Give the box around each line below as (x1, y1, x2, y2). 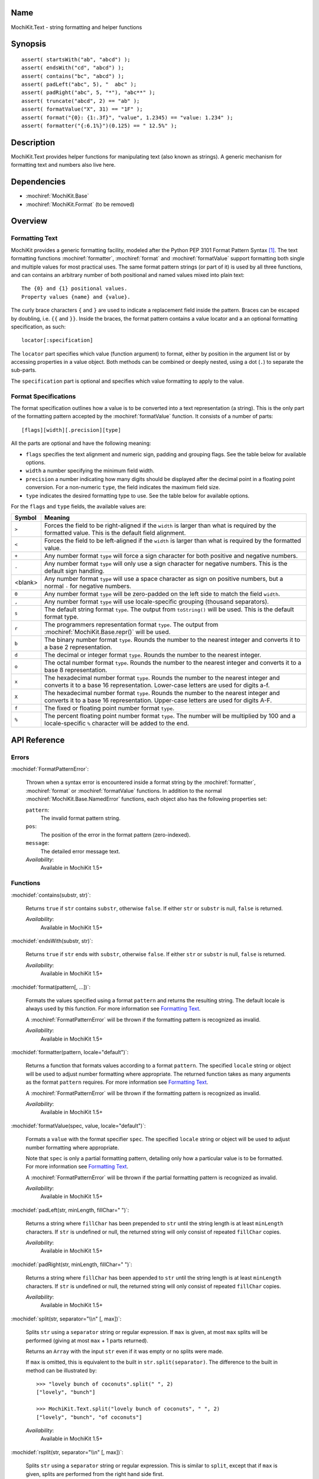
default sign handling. (44, 567, 105, 575)
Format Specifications (11, 392, 76, 401)
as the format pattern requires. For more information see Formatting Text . (25, 1078, 209, 1086)
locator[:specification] (21, 337, 93, 344)
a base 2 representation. (44, 643, 112, 651)
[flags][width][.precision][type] (21, 427, 121, 433)
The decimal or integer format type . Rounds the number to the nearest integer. (44, 651, 262, 659)
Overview (11, 216, 48, 226)
